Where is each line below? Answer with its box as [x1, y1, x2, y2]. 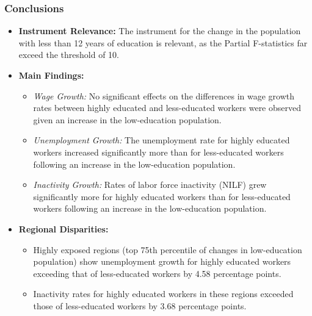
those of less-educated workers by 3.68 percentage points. [33, 299, 247, 312]
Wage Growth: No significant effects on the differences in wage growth [33, 89, 295, 102]
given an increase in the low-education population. [33, 113, 222, 126]
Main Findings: [18, 69, 84, 81]
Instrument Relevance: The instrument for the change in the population [18, 24, 301, 37]
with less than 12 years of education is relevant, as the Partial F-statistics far [18, 36, 308, 49]
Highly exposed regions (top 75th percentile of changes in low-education [33, 243, 302, 256]
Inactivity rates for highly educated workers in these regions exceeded [33, 287, 294, 300]
